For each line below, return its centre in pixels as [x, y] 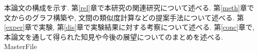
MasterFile [21, 46]
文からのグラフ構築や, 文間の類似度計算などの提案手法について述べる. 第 [124, 17]
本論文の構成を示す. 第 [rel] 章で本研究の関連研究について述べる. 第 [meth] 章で [129, 7]
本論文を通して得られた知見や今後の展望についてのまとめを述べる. [114, 36]
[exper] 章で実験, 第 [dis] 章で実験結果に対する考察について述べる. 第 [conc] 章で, [129, 27]
